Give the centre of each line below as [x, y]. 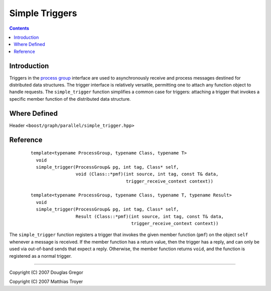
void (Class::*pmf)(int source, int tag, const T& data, [147, 174]
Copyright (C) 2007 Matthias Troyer [46, 281]
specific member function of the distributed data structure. [70, 99]
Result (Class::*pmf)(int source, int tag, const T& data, [150, 216]
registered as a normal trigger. [41, 256]
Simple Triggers [43, 13]
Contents [19, 28]
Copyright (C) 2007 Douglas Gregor [46, 272]
